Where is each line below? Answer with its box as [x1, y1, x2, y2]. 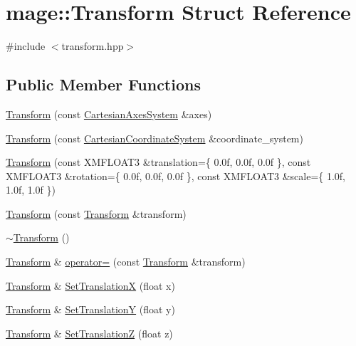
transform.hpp [61, 38, 124, 53]
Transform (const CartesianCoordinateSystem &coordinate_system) [6, 130, 303, 145]
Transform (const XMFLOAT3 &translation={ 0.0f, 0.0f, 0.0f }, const [6, 154, 311, 169]
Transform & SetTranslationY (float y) [6, 302, 175, 317]
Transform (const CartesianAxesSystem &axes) [6, 106, 212, 121]
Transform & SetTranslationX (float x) [6, 278, 175, 293]
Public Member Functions [6, 73, 201, 95]
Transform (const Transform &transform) [6, 206, 187, 221]
